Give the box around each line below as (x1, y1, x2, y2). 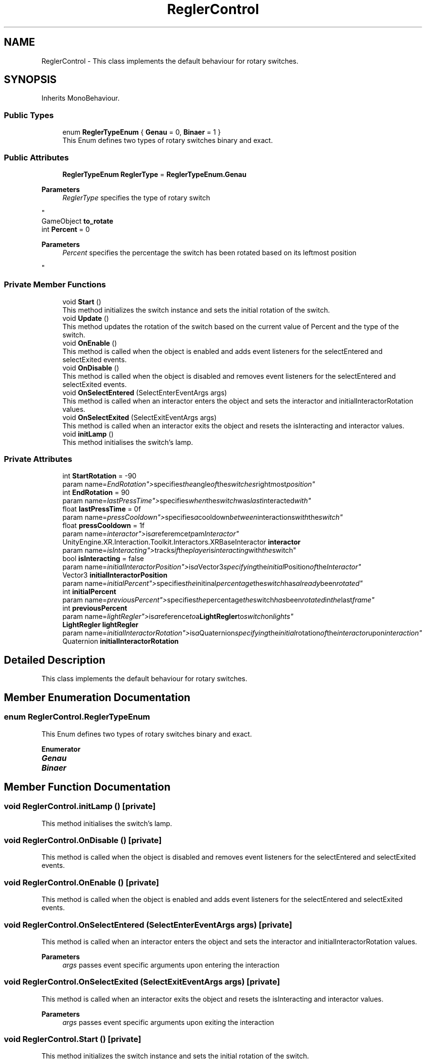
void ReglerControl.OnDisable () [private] (4, 835, 162, 846)
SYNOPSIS (4, 73, 57, 86)
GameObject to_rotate (41, 216, 113, 225)
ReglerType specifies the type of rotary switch (62, 193, 211, 202)
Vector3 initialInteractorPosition (62, 571, 168, 580)
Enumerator (41, 744, 81, 753)
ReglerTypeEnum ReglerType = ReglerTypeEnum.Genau (62, 170, 247, 178)
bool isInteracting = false (62, 554, 144, 563)
